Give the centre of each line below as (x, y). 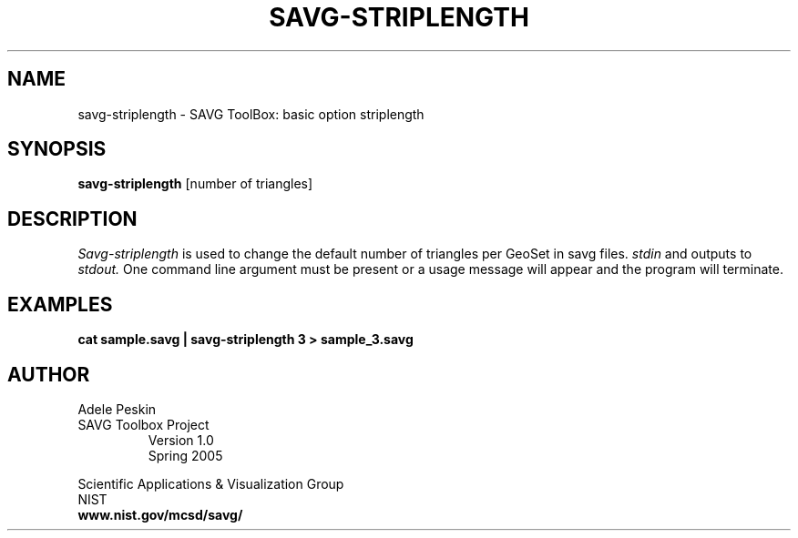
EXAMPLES (60, 304)
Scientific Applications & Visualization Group (211, 483)
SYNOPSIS (57, 149)
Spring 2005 (185, 455)
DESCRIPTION (72, 218)
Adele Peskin (117, 409)
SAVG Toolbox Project (143, 424)
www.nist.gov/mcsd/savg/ (160, 514)
